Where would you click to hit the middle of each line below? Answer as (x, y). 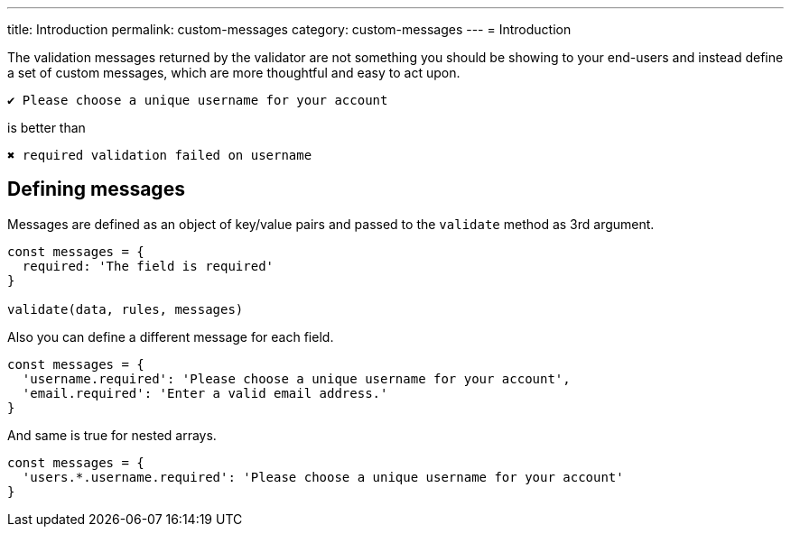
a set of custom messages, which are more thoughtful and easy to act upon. (234, 73)
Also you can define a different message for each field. (171, 336)
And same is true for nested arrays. (112, 435)
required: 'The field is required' (148, 266)
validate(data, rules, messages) (126, 309)
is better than (47, 128)
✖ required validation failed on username (160, 155)
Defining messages (96, 189)
